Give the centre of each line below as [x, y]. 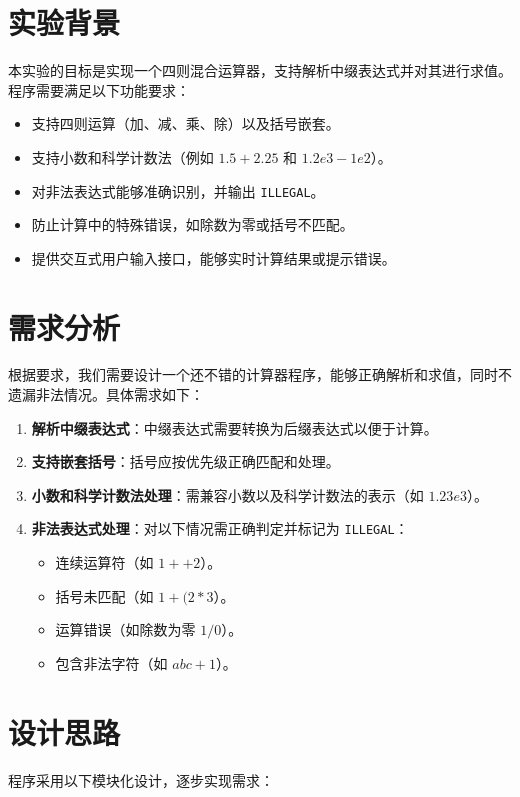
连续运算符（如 [104, 562]
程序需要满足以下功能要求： [99, 89]
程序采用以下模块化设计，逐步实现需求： [141, 779]
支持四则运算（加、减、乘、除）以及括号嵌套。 [185, 123]
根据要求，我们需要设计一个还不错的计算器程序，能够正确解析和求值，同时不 [260, 374]
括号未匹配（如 [104, 595]
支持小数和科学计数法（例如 [122, 156]
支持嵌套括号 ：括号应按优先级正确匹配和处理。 [185, 461]
